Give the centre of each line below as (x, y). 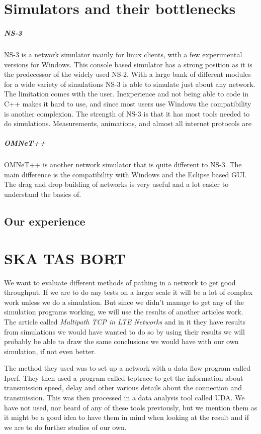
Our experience (45, 221)
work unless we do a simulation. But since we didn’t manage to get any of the (124, 302)
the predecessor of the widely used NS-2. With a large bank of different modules (127, 74)
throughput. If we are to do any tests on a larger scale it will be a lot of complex (128, 292)
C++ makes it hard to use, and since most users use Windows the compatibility (128, 103)
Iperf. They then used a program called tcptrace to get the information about (124, 377)
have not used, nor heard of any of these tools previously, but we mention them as (131, 407)
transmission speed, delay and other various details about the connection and (123, 388)
